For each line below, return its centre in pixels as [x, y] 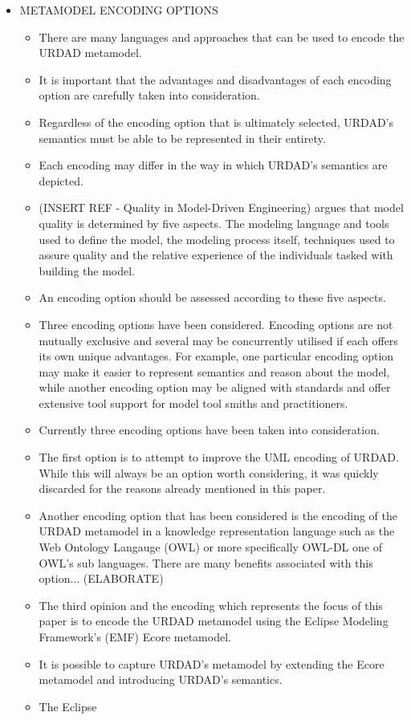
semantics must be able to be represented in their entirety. [182, 138]
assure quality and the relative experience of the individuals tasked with [216, 255]
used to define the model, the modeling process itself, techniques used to [217, 239]
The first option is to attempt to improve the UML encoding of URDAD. [219, 457]
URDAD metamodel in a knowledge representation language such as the [217, 531]
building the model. [87, 270]
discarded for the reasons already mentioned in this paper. [182, 488]
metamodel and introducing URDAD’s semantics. [161, 679]
